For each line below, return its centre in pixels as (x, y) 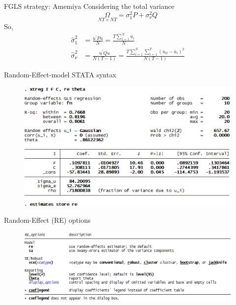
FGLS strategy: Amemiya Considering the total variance (89, 6)
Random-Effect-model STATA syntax (60, 75)
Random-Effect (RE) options (47, 220)
